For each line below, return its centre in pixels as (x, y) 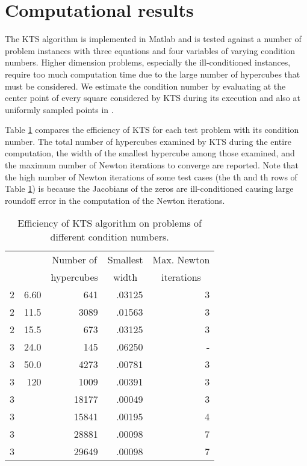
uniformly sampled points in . (59, 109)
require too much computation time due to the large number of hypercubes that (153, 74)
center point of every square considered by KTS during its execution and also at (153, 98)
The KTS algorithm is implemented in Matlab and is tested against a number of (153, 39)
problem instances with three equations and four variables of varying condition (150, 50)
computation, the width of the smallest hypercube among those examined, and (150, 153)
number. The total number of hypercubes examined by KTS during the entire (148, 141)
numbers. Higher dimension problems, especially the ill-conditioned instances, (148, 62)
